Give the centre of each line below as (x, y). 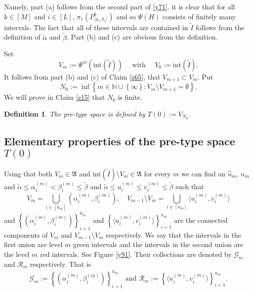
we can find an (203, 173)
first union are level (33, 244)
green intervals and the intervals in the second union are (158, 244)
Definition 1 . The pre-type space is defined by (75, 113)
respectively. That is (61, 264)
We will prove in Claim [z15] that (55, 97)
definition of (22, 37)
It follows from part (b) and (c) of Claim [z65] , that (82, 76)
